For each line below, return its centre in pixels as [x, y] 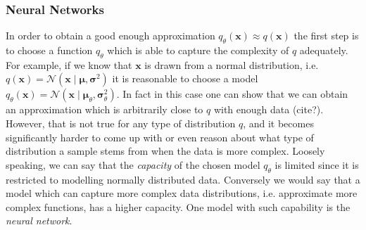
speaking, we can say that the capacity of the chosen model [133, 164]
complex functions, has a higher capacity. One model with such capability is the [178, 206]
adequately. [324, 50]
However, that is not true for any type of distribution [121, 123]
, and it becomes [278, 123]
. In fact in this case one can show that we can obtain [232, 94]
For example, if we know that [69, 64]
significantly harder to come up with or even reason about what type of [160, 137]
